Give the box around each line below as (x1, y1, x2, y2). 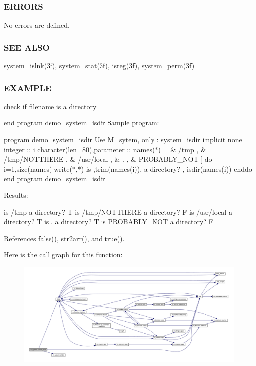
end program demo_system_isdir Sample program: (4, 118, 159, 128)
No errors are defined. (4, 20, 70, 30)
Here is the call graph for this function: (4, 249, 123, 260)
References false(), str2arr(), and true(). (4, 233, 125, 243)
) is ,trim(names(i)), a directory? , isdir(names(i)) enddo (81, 163, 252, 174)
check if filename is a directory (4, 101, 97, 111)
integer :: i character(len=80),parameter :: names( (4, 144, 155, 154)
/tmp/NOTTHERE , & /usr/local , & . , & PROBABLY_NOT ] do (4, 154, 212, 164)
